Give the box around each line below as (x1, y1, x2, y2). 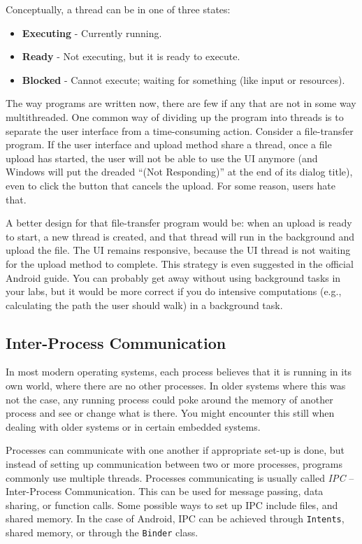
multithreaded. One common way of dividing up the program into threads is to (6, 109, 344, 124)
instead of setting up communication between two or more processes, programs (6, 457, 343, 471)
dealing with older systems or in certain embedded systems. (6, 419, 261, 434)
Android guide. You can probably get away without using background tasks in (6, 270, 341, 285)
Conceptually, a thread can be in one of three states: (6, 2, 231, 16)
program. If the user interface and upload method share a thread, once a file (6, 137, 332, 152)
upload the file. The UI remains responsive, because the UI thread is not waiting (6, 243, 351, 257)
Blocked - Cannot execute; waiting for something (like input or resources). (22, 72, 345, 87)
